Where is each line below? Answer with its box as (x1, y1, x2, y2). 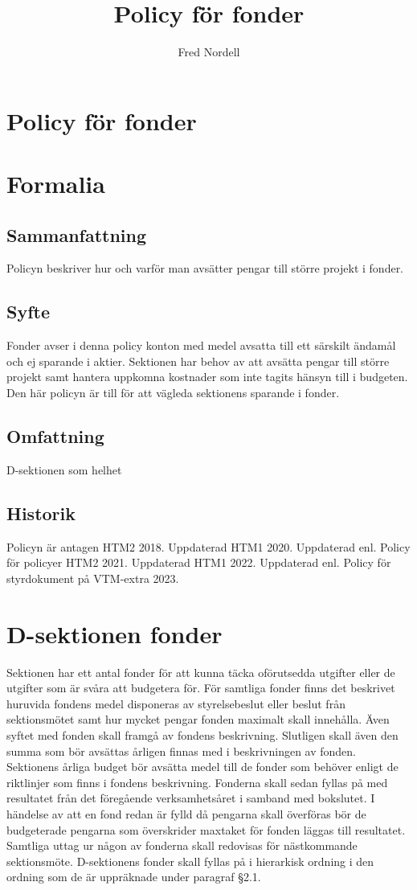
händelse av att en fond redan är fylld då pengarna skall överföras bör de (6, 805, 366, 822)
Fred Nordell (178, 43, 240, 60)
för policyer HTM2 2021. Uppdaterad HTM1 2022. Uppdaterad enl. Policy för (6, 554, 391, 571)
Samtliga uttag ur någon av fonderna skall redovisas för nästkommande (6, 837, 358, 854)
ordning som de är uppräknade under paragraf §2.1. (6, 868, 261, 885)
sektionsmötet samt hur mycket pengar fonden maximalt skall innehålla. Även (6, 711, 390, 728)
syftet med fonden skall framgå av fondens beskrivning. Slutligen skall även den (6, 726, 399, 743)
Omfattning (6, 424, 104, 449)
